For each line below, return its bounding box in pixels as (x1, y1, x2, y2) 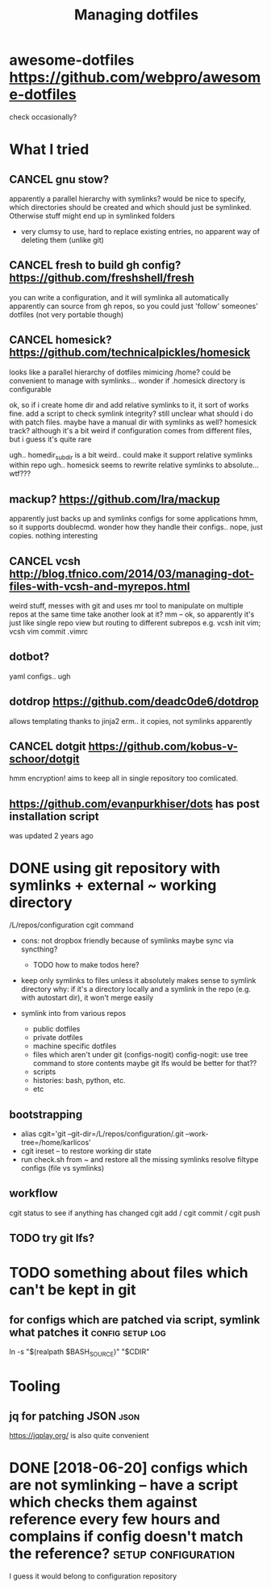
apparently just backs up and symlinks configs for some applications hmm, (9, 514, 258, 524)
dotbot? (9, 650, 50, 663)
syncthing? (20, 944, 58, 954)
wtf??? (9, 469, 31, 479)
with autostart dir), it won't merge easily (20, 993, 154, 1002)
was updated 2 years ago (9, 831, 94, 841)
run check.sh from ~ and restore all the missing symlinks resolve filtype (20, 1154, 259, 1164)
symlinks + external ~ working (9, 876, 217, 895)
